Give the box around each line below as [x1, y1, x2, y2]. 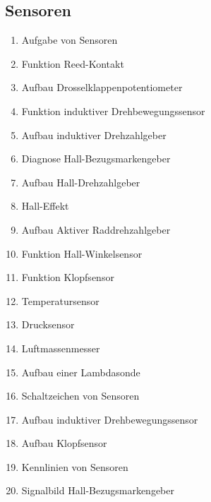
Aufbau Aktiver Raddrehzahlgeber [21, 222, 171, 237]
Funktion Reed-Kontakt [21, 56, 124, 71]
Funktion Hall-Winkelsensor [21, 246, 143, 261]
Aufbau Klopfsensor [21, 436, 107, 450]
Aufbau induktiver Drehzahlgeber [21, 127, 167, 142]
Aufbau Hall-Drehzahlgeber [21, 174, 140, 189]
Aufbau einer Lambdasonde [21, 364, 140, 379]
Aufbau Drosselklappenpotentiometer [21, 80, 183, 95]
